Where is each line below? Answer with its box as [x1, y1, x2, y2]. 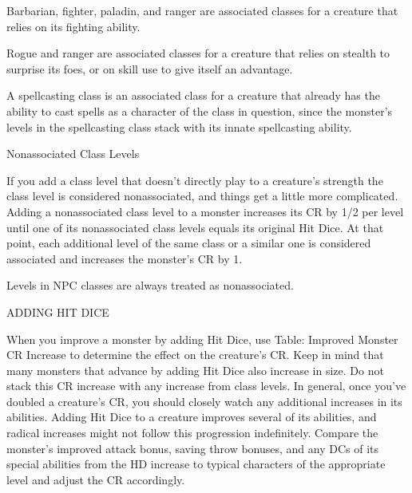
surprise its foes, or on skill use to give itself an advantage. [6, 60, 293, 77]
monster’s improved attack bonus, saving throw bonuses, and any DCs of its [6, 440, 379, 456]
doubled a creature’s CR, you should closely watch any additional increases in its [6, 392, 402, 409]
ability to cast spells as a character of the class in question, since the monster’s [6, 102, 393, 119]
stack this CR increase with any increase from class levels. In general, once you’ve [6, 377, 406, 394]
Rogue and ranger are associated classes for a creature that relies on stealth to [6, 45, 390, 61]
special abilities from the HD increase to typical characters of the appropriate [6, 456, 386, 472]
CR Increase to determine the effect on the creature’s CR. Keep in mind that [6, 346, 384, 363]
